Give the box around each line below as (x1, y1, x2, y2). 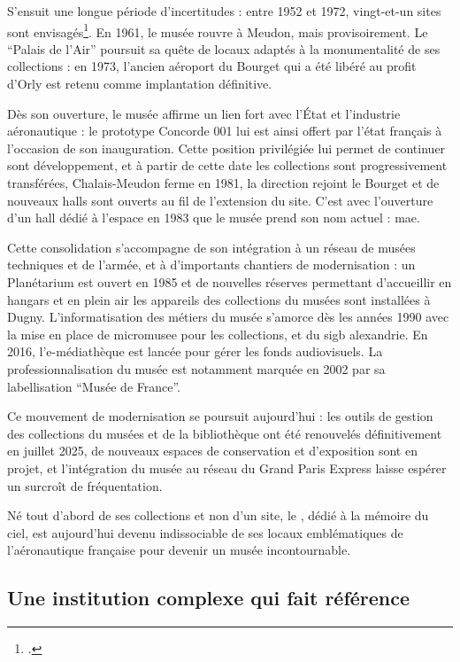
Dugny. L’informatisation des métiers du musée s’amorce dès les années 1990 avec (7, 308, 449, 326)
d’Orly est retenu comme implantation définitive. (7, 74, 272, 93)
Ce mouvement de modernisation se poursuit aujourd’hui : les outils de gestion (7, 407, 433, 425)
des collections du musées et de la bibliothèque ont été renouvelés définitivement (7, 424, 442, 442)
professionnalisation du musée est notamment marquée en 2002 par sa (7, 359, 386, 378)
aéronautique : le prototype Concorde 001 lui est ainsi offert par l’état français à (7, 121, 442, 140)
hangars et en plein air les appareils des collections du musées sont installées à (7, 290, 431, 308)
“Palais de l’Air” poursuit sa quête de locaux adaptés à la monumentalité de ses (7, 39, 441, 58)
